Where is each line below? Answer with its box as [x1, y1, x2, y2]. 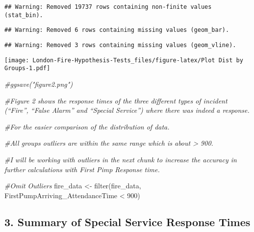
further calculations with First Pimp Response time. [4, 164, 160, 174]
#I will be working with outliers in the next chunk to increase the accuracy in [4, 154, 237, 164]
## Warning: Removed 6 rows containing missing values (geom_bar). [4, 26, 229, 34]
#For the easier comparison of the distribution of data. [4, 121, 170, 131]
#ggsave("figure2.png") [4, 78, 73, 89]
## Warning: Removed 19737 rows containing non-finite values [4, 3, 212, 10]
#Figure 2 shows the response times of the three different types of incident [4, 95, 228, 105]
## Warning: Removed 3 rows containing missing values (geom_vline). [4, 41, 236, 49]
